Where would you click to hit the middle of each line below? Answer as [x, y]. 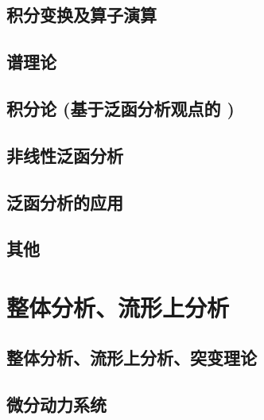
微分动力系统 [56, 404]
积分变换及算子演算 [82, 15]
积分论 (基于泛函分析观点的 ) [120, 108]
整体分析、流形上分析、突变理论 [132, 358]
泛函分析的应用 [65, 202]
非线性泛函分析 [65, 155]
